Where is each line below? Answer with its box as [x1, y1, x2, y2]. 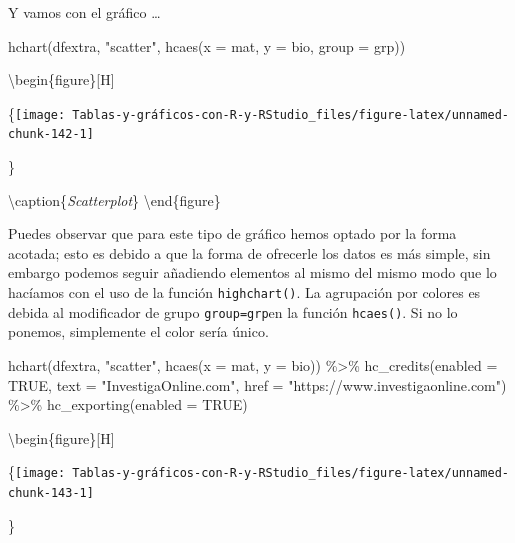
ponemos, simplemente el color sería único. [8, 321, 269, 342]
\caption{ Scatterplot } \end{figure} [8, 189, 221, 210]
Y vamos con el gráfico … [8, 2, 161, 22]
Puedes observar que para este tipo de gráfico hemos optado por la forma [8, 223, 457, 244]
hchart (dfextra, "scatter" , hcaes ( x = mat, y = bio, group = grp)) [8, 35, 406, 56]
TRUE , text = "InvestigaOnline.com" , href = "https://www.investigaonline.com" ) [8, 374, 507, 395]
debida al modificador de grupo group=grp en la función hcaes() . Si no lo [8, 301, 458, 322]
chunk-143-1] [8, 486, 94, 500]
